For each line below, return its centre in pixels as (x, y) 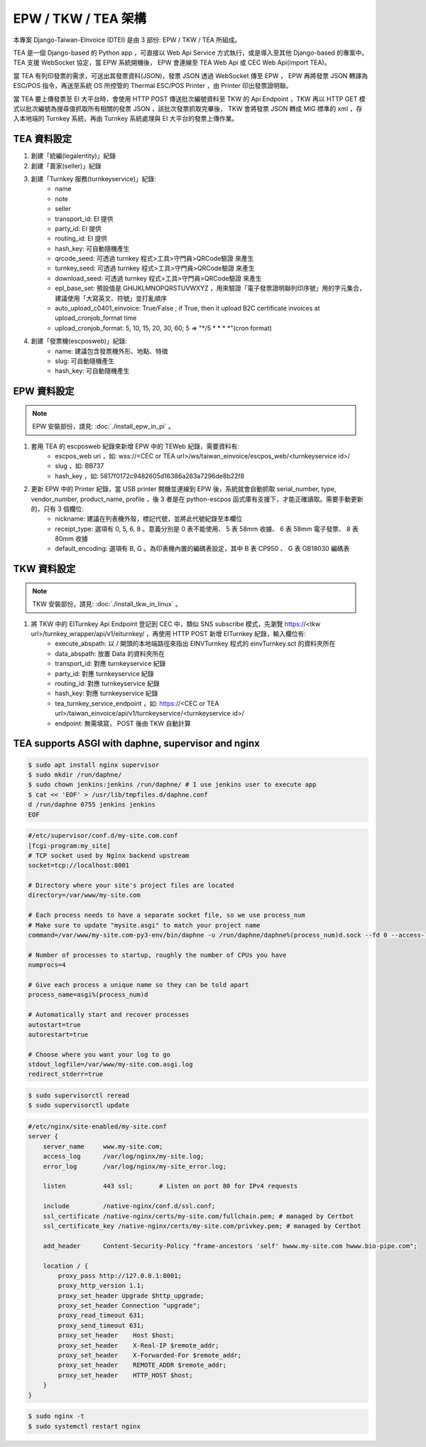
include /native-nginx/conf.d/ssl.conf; (129, 1206)
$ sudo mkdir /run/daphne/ (75, 774)
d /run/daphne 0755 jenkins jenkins (92, 805)
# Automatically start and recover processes (109, 1015)
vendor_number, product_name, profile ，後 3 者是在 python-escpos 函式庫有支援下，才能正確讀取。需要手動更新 (197, 499)
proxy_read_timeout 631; (101, 1316)
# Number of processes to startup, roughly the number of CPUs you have (157, 955)
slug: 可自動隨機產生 (85, 361)
